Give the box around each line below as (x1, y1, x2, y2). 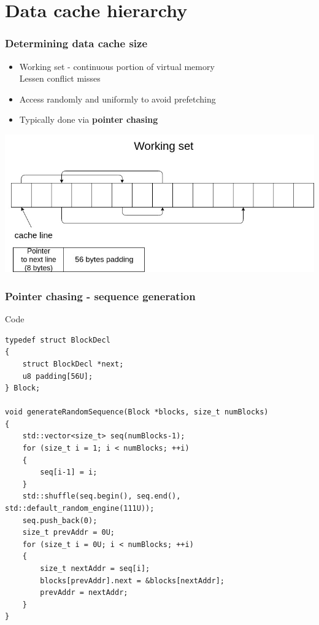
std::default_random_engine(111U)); (5, 504, 155, 513)
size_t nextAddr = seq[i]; (40, 564, 150, 573)
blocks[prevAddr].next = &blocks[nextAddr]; (40, 576, 225, 585)
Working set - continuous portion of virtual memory (19, 60, 215, 72)
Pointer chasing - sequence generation (5, 288, 196, 303)
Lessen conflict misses (19, 72, 101, 85)
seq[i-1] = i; (40, 468, 98, 477)
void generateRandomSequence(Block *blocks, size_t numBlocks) (5, 408, 269, 417)
